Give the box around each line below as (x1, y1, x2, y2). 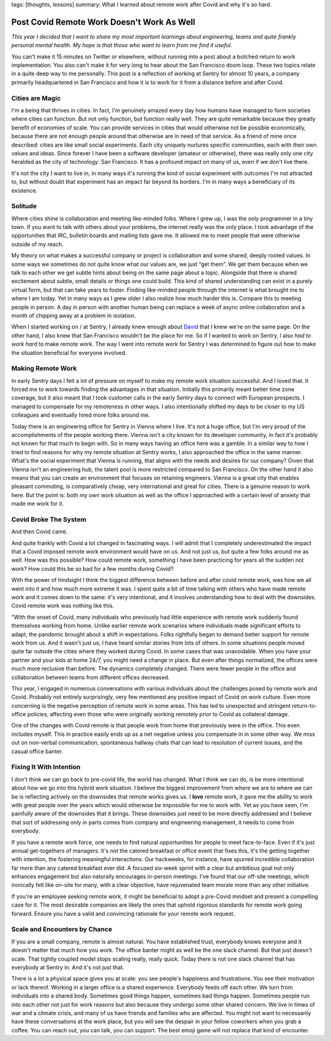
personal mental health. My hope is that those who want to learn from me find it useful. (11, 42, 232, 49)
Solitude (11, 202, 37, 211)
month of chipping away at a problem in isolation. (11, 312, 136, 319)
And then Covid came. (11, 528, 68, 535)
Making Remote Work (11, 364, 77, 373)
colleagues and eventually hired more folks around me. (11, 411, 150, 419)
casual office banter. (11, 748, 64, 755)
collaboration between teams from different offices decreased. (11, 673, 170, 681)
